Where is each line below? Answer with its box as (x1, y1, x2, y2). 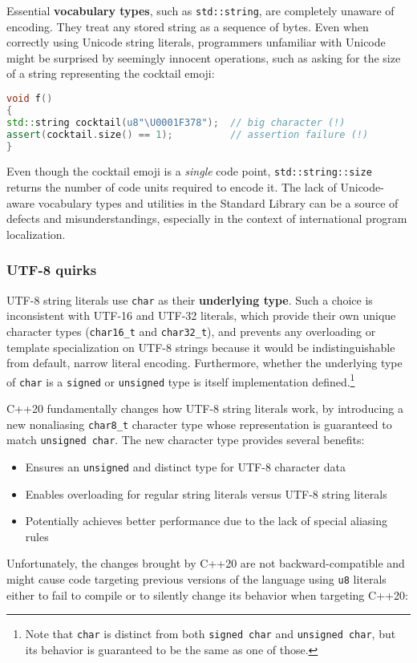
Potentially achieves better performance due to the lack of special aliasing (25, 512, 388, 529)
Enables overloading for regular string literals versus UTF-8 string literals (25, 485, 387, 502)
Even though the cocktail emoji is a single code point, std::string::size (6, 163, 372, 180)
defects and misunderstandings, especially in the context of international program (6, 210, 407, 227)
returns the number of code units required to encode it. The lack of (6, 179, 337, 196)
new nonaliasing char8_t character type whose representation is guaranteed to (6, 415, 392, 432)
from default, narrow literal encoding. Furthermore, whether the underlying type (6, 354, 403, 371)
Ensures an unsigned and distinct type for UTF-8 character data (25, 458, 346, 475)
